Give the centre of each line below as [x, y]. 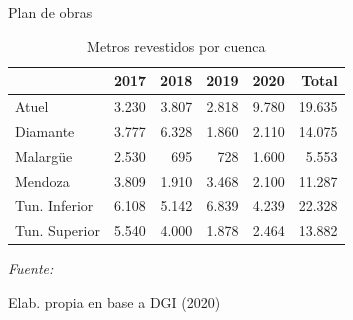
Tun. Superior [57, 230]
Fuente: [31, 268]
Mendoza [42, 180]
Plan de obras [50, 12]
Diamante [45, 130]
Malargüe [44, 155]
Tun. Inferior [54, 205]
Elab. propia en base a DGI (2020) [114, 301]
